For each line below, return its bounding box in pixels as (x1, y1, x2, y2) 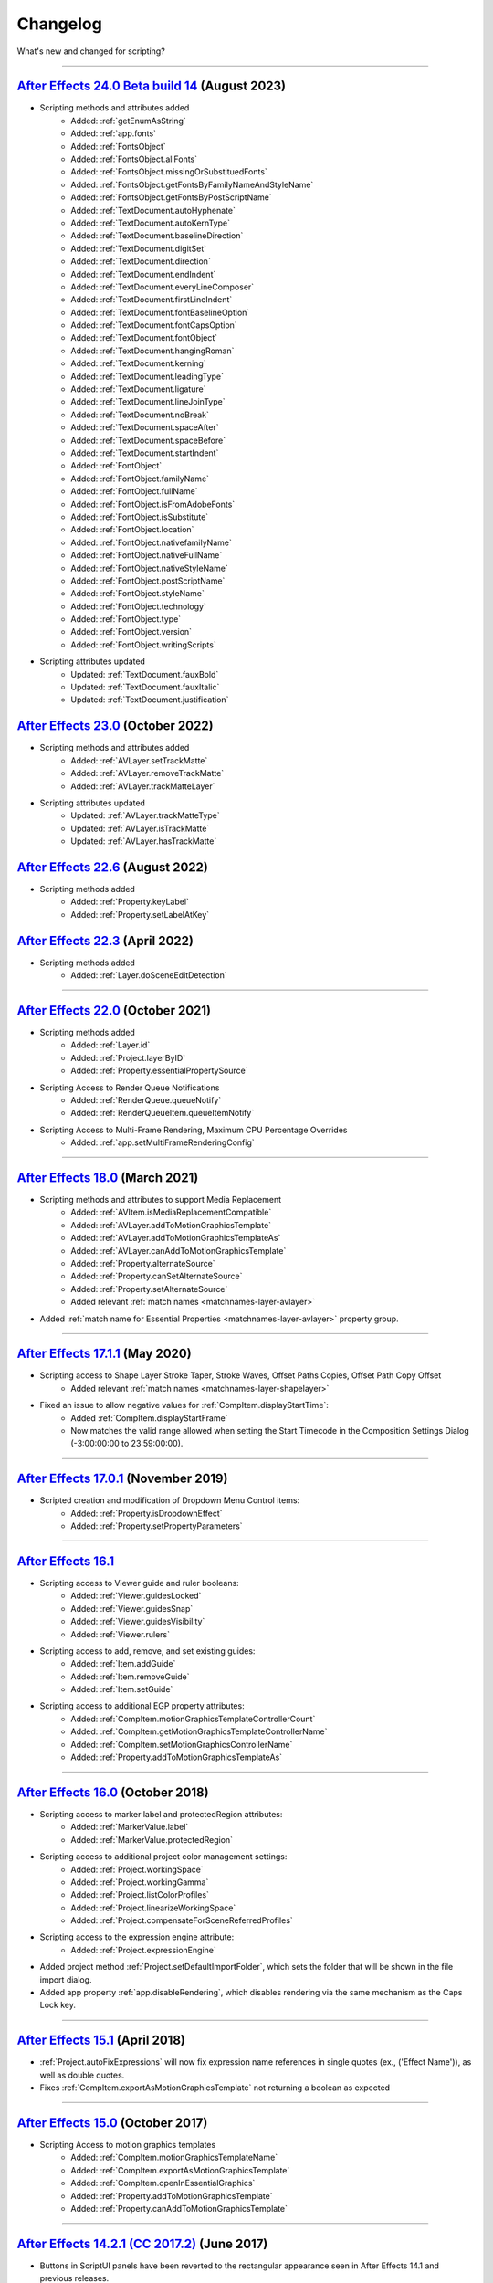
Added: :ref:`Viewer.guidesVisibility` (70, 1616, 205, 1627)
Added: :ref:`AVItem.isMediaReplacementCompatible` (70, 1206, 272, 1218)
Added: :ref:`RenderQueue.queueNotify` (70, 1094, 222, 1105)
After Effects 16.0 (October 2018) (16, 1784, 209, 1800)
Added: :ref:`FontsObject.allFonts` (70, 153, 198, 164)
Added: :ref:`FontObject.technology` (70, 601, 207, 612)
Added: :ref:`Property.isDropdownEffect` (70, 1508, 223, 1519)
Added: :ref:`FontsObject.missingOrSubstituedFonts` (70, 166, 268, 177)
